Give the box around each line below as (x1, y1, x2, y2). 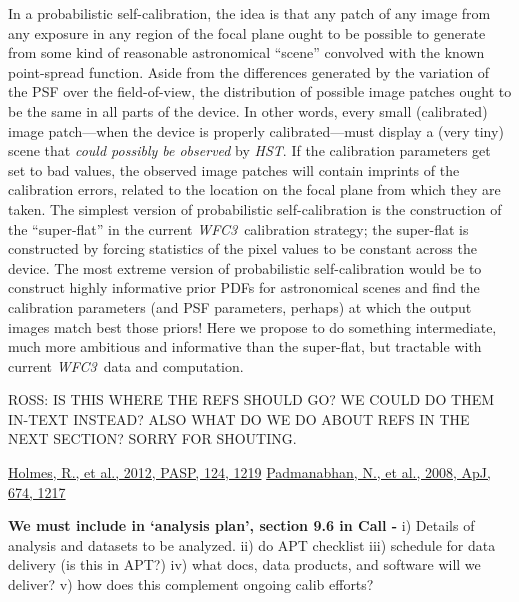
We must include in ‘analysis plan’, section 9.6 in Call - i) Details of (8, 515, 475, 536)
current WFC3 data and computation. (8, 355, 244, 376)
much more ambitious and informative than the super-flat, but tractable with (8, 336, 482, 357)
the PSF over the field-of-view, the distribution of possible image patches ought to (8, 81, 512, 102)
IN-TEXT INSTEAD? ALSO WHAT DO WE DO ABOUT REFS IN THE (8, 408, 470, 429)
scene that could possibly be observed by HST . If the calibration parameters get (8, 140, 491, 161)
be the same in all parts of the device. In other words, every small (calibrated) (8, 100, 488, 121)
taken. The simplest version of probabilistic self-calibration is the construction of (8, 198, 502, 219)
